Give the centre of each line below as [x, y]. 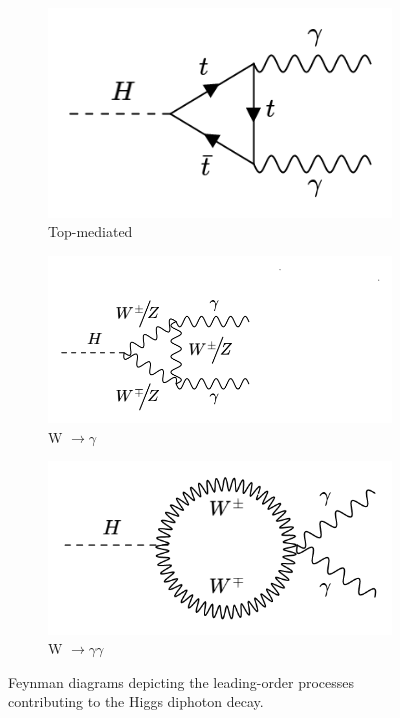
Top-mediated [90, 231]
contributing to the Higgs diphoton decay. [136, 701]
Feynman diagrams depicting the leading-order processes [181, 681]
